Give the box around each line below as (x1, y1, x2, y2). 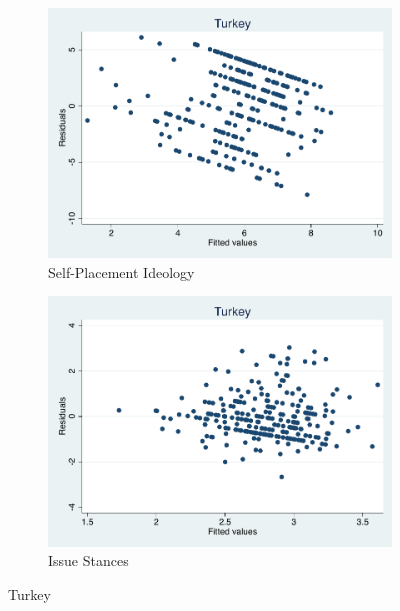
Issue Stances (48, 550, 129, 571)
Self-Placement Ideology (48, 261, 195, 282)
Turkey (8, 583, 51, 604)
